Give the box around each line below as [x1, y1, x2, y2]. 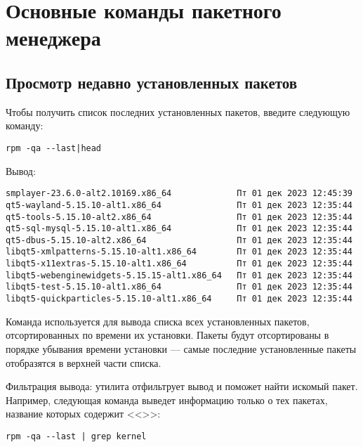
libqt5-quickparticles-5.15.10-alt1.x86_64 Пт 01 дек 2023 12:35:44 [6, 294, 352, 304]
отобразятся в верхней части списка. [6, 355, 161, 370]
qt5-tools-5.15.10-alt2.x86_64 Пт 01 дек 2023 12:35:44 [6, 212, 352, 222]
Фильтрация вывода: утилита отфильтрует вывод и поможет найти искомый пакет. [6, 379, 358, 394]
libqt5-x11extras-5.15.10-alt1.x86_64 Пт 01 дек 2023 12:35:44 [6, 259, 352, 269]
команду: [6, 118, 44, 133]
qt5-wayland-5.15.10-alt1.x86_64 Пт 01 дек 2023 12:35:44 [6, 200, 352, 210]
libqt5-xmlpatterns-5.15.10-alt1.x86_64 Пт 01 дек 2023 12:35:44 [6, 247, 352, 257]
